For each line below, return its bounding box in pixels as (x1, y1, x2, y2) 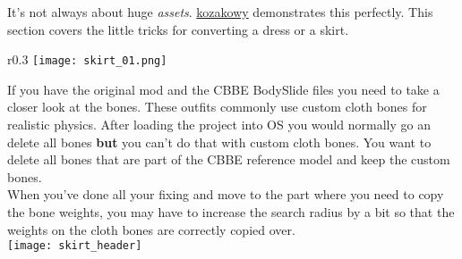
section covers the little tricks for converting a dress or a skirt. (7, 20, 349, 38)
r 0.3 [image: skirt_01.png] (7, 50, 167, 69)
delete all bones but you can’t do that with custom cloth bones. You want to (7, 132, 432, 151)
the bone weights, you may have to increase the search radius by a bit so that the (7, 203, 455, 221)
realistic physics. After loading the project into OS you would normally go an (7, 115, 431, 134)
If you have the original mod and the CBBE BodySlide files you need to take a (7, 79, 440, 98)
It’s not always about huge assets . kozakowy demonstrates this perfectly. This (7, 3, 433, 21)
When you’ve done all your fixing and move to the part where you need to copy (7, 185, 444, 204)
